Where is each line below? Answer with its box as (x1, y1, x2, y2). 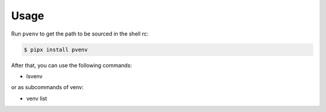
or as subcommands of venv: (11, 84, 84, 91)
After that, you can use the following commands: (11, 61, 132, 69)
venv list (26, 95, 48, 102)
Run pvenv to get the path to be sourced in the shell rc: (11, 30, 149, 37)
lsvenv (26, 72, 43, 79)
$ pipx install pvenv (24, 46, 88, 53)
